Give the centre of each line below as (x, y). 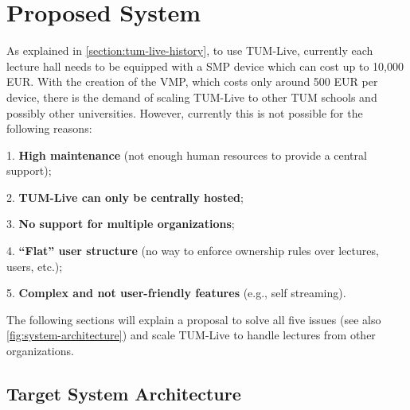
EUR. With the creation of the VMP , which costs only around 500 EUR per (192, 81)
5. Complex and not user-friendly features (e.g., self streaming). (176, 293)
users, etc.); (35, 266)
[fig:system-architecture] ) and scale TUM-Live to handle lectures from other (191, 335)
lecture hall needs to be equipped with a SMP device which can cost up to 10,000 (205, 66)
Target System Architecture (124, 394)
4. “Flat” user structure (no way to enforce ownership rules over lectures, (193, 251)
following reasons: (49, 128)
